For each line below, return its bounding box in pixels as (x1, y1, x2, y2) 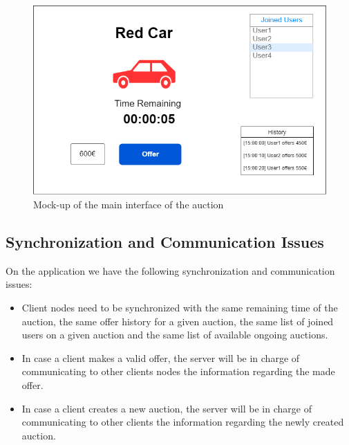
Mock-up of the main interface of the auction (33, 197, 224, 211)
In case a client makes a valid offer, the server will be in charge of (21, 350, 300, 365)
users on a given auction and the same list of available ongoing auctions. (21, 327, 328, 342)
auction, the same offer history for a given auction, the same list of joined (21, 314, 334, 328)
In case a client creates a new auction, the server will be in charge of (21, 401, 312, 415)
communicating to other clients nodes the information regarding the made (21, 364, 335, 379)
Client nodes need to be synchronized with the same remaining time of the (21, 300, 338, 314)
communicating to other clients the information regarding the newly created (21, 415, 344, 429)
